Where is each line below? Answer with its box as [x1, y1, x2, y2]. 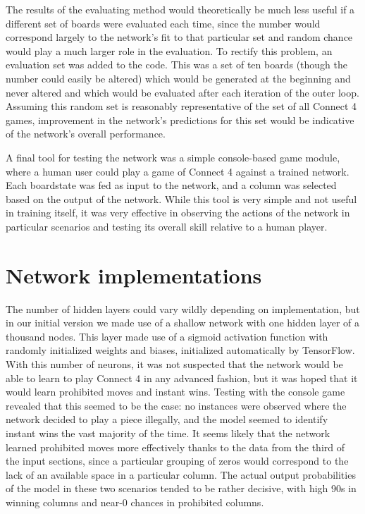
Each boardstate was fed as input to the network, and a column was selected [6, 178, 337, 192]
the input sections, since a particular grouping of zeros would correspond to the [6, 453, 349, 468]
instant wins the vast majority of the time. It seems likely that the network [6, 425, 330, 440]
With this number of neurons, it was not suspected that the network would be [6, 357, 343, 371]
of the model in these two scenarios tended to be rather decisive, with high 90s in [6, 481, 357, 496]
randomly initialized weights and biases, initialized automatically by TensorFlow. [6, 343, 355, 357]
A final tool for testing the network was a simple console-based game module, [6, 149, 340, 164]
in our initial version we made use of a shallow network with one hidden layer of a [6, 315, 360, 330]
